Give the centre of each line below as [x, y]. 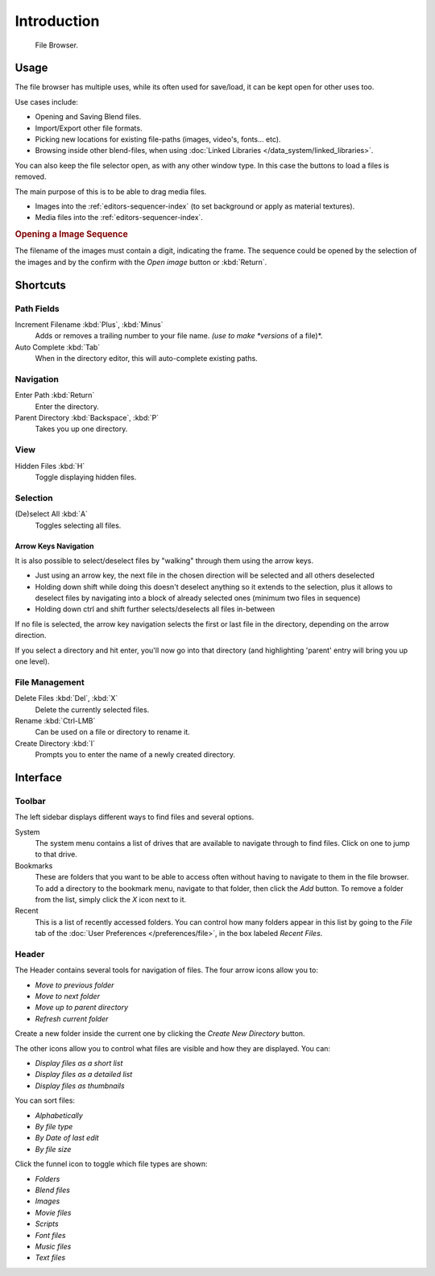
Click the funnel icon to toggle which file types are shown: [112, 1164]
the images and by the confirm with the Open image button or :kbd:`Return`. [141, 262]
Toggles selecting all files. [78, 525]
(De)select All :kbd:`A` [52, 514]
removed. [31, 176]
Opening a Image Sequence [71, 234]
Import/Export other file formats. [89, 128]
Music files [53, 1246]
